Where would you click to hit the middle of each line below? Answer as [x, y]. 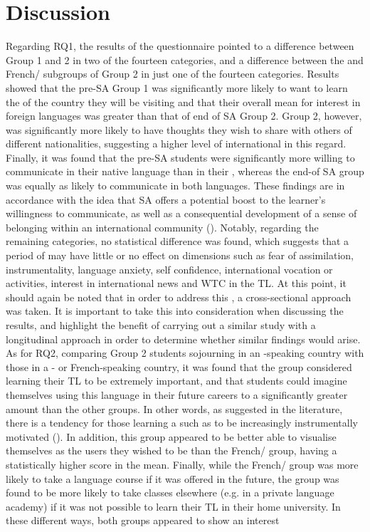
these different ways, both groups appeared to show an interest [143, 520]
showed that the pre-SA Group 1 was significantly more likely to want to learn [177, 87]
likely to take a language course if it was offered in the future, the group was [173, 478]
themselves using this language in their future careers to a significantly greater [177, 394]
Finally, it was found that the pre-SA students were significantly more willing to [180, 157]
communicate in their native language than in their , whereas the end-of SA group [185, 171]
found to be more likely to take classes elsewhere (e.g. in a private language [170, 492]
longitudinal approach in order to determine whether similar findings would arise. [183, 339]
